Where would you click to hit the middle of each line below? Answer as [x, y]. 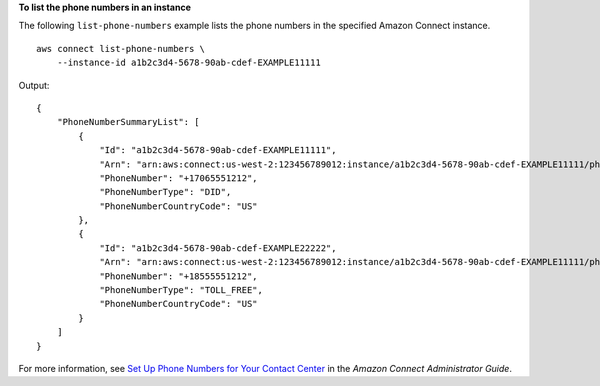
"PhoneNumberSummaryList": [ [128, 122]
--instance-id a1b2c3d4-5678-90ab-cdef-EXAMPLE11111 [189, 63]
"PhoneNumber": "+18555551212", [179, 276]
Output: [34, 85]
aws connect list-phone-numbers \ [120, 48]
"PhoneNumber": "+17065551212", [179, 178]
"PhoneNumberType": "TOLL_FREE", [181, 290]
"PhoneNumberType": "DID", [165, 192]
